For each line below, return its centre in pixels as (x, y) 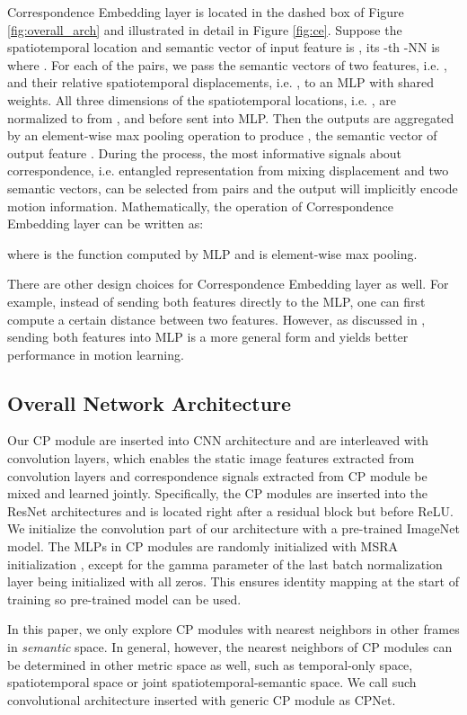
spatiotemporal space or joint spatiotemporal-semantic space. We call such (212, 682)
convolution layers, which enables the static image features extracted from (211, 458)
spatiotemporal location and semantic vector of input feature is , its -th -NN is (224, 47)
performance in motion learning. (96, 354)
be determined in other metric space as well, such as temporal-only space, (210, 664)
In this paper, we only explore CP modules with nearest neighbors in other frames (233, 629)
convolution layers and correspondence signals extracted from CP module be (217, 475)
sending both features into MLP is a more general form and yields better (208, 337)
